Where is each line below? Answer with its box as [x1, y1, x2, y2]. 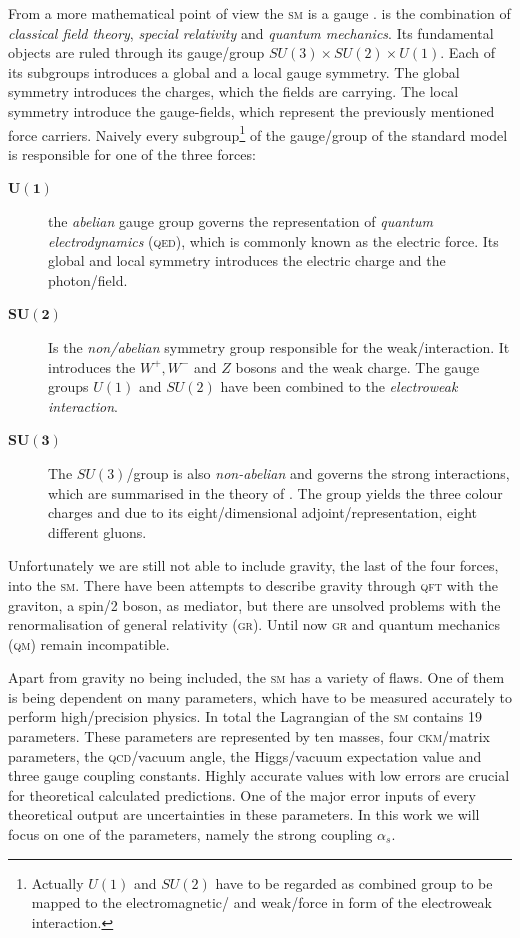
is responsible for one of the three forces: [8, 143, 256, 164]
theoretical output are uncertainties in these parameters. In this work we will [8, 804, 480, 825]
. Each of [440, 42, 495, 63]
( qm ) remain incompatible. [8, 633, 170, 654]
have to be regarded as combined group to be [215, 872, 493, 893]
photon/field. [48, 269, 128, 290]
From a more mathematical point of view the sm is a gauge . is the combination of [8, 3, 511, 23]
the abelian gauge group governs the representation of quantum [48, 211, 433, 231]
